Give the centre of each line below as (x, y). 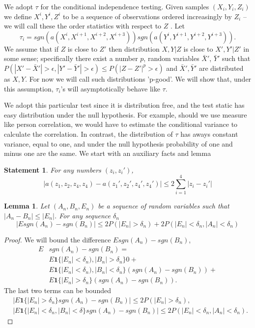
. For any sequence (83, 216)
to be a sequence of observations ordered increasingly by (147, 16)
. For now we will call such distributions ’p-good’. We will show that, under (138, 78)
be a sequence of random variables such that (164, 206)
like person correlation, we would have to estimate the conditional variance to (121, 124)
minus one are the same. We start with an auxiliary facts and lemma (108, 153)
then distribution (134, 48)
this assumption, (29, 88)
